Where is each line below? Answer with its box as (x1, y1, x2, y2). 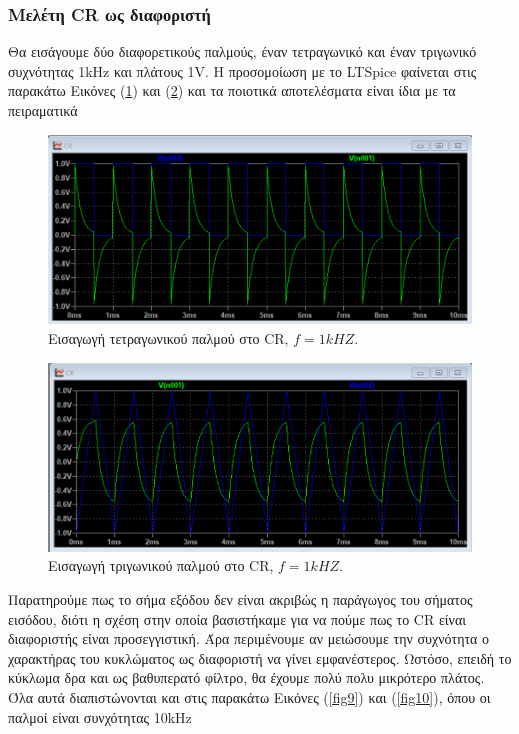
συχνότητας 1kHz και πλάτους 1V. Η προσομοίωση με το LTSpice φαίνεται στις (8, 60, 477, 81)
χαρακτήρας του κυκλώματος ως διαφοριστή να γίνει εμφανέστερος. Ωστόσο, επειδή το (8, 647, 512, 668)
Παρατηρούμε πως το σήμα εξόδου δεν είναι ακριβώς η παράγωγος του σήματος (8, 588, 473, 609)
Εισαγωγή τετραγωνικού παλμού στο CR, (48, 327, 289, 348)
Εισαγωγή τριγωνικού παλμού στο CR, (48, 555, 274, 576)
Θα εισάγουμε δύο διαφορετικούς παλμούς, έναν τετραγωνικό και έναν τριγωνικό (8, 41, 477, 62)
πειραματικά (8, 100, 78, 120)
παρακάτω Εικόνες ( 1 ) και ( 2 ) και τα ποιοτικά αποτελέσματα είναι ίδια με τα (8, 80, 456, 101)
